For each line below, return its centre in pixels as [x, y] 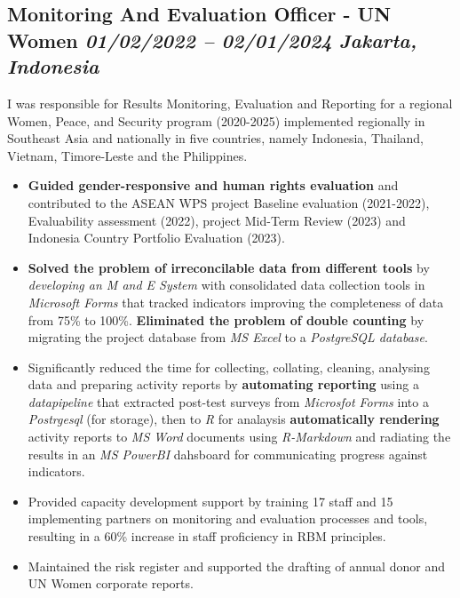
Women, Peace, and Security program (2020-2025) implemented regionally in [216, 120]
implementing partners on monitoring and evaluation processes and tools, [228, 518]
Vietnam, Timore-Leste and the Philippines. [127, 155]
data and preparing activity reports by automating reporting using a [223, 384]
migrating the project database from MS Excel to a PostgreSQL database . [228, 337]
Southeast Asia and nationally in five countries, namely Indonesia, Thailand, [216, 138]
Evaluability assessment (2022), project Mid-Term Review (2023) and [217, 220]
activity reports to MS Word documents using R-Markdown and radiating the [239, 437]
